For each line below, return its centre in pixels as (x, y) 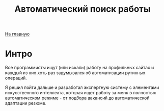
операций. (16, 78)
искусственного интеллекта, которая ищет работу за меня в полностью (81, 93)
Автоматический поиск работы (82, 9)
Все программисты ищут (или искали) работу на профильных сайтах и (80, 68)
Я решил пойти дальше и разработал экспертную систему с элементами (82, 87)
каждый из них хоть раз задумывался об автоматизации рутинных (75, 73)
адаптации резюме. (26, 103)
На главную (17, 34)
